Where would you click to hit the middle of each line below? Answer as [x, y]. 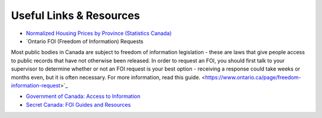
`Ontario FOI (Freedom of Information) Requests [85, 41]
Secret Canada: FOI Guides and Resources [78, 104]
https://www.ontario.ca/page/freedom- [253, 77]
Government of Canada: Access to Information [83, 96]
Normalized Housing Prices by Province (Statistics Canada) [99, 33]
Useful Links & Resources [75, 15]
